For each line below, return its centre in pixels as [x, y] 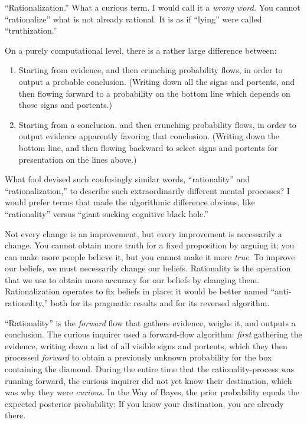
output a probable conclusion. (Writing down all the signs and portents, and [157, 81]
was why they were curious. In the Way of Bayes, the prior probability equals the [152, 392]
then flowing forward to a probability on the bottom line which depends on [154, 93]
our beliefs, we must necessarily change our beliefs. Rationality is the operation [148, 268]
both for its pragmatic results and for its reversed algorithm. [160, 303]
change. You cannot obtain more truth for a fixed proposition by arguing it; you [150, 245]
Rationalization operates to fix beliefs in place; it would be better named [136, 291]
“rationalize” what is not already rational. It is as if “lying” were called [133, 19]
